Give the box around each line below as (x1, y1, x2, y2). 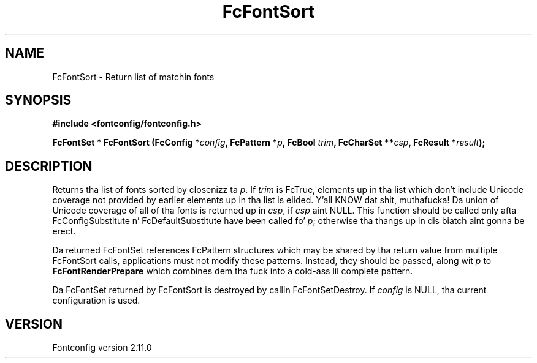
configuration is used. (52, 295, 140, 306)
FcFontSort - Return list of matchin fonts (52, 71, 215, 82)
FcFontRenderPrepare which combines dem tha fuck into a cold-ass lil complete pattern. (52, 266, 413, 277)
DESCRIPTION (5, 158, 93, 174)
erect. (52, 226, 76, 237)
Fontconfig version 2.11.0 (52, 342, 152, 353)
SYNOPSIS (5, 92, 72, 108)
